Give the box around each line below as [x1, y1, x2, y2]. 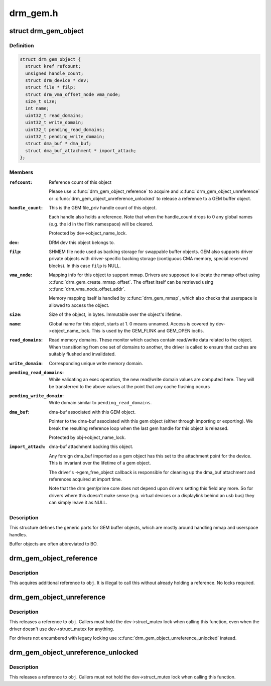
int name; [25, 105, 50, 111]
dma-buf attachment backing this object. [49, 443, 133, 449]
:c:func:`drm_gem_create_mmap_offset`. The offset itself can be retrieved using [49, 279, 213, 285]
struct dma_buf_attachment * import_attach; [25, 148, 137, 153]
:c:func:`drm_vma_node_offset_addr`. [49, 286, 125, 292]
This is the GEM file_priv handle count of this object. [49, 205, 157, 211]
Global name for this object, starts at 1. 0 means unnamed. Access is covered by [49, 320, 215, 326]
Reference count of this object [49, 179, 112, 185]
